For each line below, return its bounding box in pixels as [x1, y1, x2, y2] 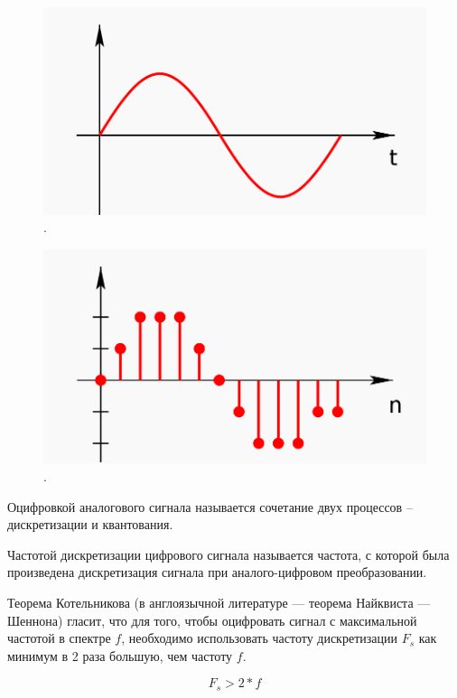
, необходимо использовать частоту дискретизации [121, 628, 397, 647]
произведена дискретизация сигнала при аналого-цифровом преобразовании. [7, 563, 427, 582]
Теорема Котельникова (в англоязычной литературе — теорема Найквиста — [7, 592, 431, 611]
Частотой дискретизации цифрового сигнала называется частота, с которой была [7, 544, 450, 563]
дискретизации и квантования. [7, 515, 173, 534]
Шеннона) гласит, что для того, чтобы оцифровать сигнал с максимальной [7, 610, 417, 629]
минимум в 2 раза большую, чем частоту [7, 646, 233, 665]
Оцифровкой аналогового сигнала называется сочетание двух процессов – [7, 497, 413, 516]
